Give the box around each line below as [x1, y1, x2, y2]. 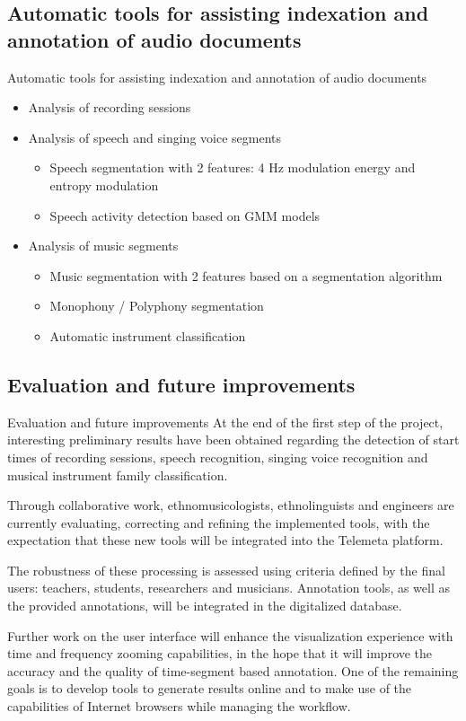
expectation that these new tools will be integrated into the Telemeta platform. [7, 531, 444, 550]
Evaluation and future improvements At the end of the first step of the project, [7, 412, 444, 431]
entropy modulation [49, 175, 159, 194]
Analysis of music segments [28, 236, 179, 255]
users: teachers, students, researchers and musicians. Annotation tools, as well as [7, 578, 451, 597]
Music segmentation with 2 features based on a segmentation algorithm [49, 266, 443, 285]
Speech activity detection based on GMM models [49, 206, 321, 224]
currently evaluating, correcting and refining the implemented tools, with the [7, 513, 430, 532]
